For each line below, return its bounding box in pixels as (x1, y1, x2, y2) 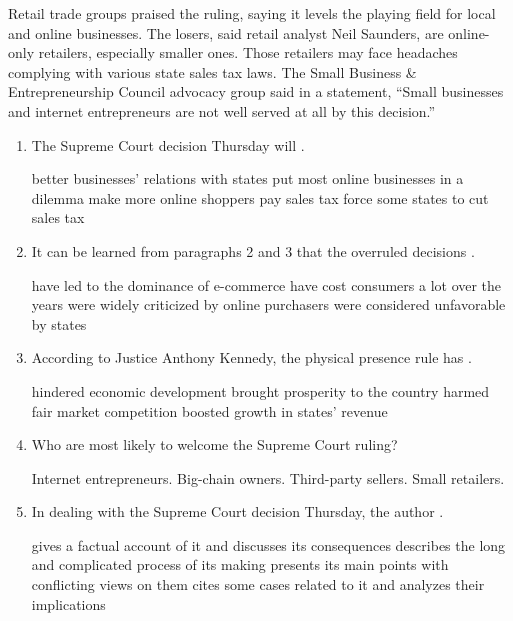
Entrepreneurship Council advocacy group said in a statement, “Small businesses (8, 81, 504, 102)
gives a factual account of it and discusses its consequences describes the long (31, 534, 506, 555)
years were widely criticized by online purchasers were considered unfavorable (31, 294, 506, 315)
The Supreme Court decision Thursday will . (31, 134, 305, 155)
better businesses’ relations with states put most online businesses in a (31, 168, 464, 189)
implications (31, 593, 106, 614)
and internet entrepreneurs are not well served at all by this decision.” (8, 100, 436, 121)
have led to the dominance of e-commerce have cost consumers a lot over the (31, 274, 502, 295)
